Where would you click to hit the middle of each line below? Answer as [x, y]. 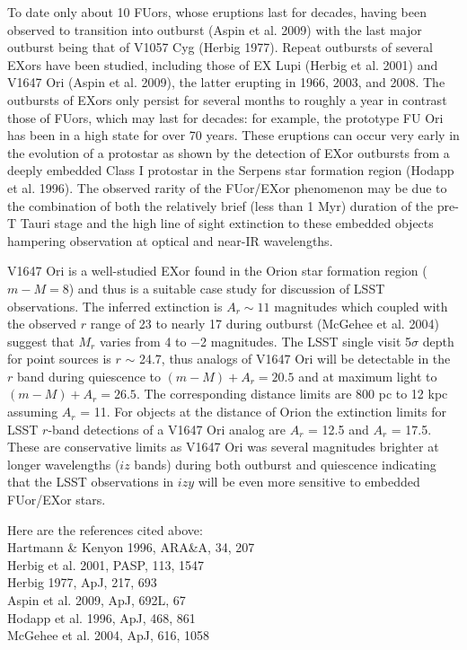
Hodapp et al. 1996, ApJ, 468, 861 [101, 617]
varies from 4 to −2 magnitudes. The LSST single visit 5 [256, 341]
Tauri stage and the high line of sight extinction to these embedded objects [227, 223]
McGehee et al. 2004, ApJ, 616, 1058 [109, 635]
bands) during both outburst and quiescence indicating [285, 464]
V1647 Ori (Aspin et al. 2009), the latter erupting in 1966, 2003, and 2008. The [226, 82]
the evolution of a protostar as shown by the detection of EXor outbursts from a [229, 152]
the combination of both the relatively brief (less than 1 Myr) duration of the [220, 205]
